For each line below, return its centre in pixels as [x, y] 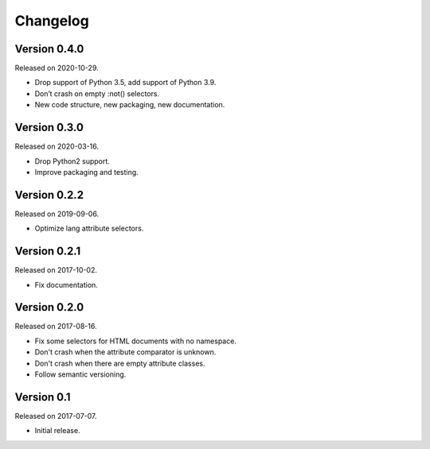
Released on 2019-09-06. [57, 214]
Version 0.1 [43, 397]
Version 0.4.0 [49, 49]
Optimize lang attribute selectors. [89, 228]
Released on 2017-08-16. [56, 327]
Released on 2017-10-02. [56, 270]
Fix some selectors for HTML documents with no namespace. [135, 341]
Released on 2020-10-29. [57, 68]
